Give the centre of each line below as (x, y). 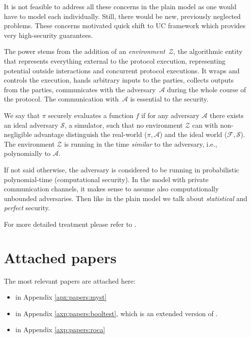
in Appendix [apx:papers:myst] (61, 297)
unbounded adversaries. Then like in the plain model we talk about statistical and (126, 198)
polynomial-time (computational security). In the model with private (106, 179)
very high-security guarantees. (49, 35)
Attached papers (60, 257)
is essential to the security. (169, 99)
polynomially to (27, 153)
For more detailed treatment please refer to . (70, 224)
